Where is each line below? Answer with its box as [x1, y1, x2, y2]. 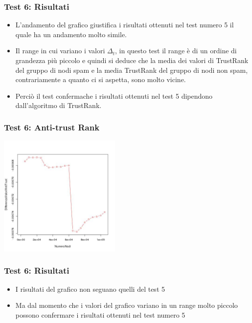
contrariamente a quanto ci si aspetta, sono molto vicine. [15, 74, 186, 85]
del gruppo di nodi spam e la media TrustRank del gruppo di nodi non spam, [15, 65, 248, 75]
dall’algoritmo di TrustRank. [15, 100, 102, 110]
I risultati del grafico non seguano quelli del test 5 [15, 283, 165, 294]
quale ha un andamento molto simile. [15, 29, 127, 39]
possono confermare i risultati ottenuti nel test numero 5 [15, 309, 185, 320]
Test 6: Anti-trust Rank [4, 121, 100, 133]
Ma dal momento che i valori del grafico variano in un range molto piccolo [15, 300, 238, 310]
